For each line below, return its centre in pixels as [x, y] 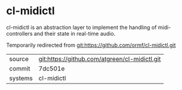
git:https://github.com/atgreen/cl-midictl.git [100, 59]
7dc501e [52, 68]
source [19, 59]
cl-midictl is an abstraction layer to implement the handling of [81, 27]
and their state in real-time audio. [75, 33]
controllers [19, 33]
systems [21, 78]
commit [20, 68]
